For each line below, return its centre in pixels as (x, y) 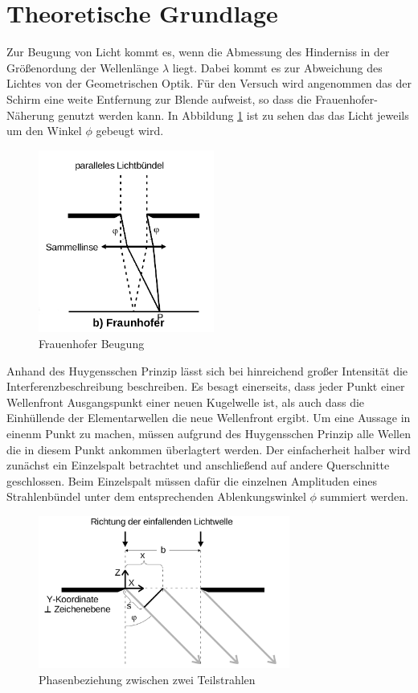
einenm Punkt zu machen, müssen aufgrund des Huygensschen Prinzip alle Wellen (209, 434)
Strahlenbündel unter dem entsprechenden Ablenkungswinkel (156, 496)
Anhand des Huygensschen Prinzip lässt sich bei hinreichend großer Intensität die (207, 370)
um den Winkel (44, 131)
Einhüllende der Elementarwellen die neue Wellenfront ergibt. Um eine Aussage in (209, 418)
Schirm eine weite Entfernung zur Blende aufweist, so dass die (159, 98)
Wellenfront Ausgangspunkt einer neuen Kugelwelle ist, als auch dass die (186, 402)
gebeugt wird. (130, 131)
